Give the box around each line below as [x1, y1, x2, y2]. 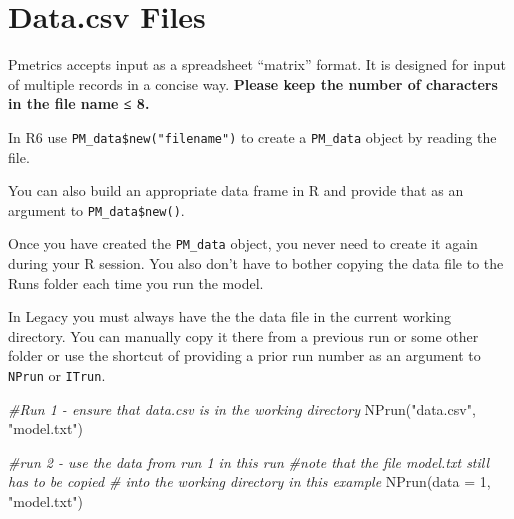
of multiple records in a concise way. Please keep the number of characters [8, 73, 498, 94]
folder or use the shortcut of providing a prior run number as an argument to [8, 345, 481, 366]
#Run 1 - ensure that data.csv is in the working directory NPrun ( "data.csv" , [8, 398, 476, 419]
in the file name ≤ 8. [8, 93, 150, 114]
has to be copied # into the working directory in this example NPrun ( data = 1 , [8, 471, 491, 492]
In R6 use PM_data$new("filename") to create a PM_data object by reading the [8, 126, 497, 147]
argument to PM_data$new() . [8, 199, 185, 220]
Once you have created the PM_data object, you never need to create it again [8, 233, 478, 254]
